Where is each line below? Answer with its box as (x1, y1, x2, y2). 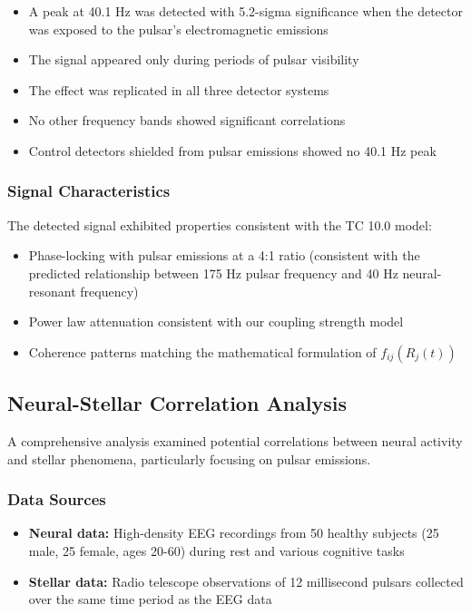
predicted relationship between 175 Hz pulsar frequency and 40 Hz (28, 263, 398, 282)
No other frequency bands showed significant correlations (28, 111, 346, 130)
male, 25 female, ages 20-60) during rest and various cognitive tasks (28, 541, 405, 560)
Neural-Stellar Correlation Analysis (7, 389, 348, 417)
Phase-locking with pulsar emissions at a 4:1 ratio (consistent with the (28, 246, 420, 265)
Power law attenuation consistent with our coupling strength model (28, 312, 404, 331)
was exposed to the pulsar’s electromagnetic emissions (28, 19, 329, 38)
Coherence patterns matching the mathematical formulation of (28, 342, 377, 361)
